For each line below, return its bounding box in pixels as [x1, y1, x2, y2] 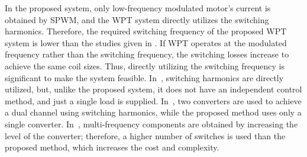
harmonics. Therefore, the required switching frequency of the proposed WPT [5, 25, 287, 37]
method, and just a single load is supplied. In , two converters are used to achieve [5, 94, 302, 107]
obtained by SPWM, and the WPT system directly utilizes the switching [5, 13, 269, 25]
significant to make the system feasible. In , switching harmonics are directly [5, 71, 284, 84]
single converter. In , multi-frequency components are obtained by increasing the [5, 117, 298, 130]
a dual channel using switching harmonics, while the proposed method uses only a [5, 106, 302, 118]
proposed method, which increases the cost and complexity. [5, 141, 219, 153]
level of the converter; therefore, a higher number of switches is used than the [5, 129, 286, 142]
